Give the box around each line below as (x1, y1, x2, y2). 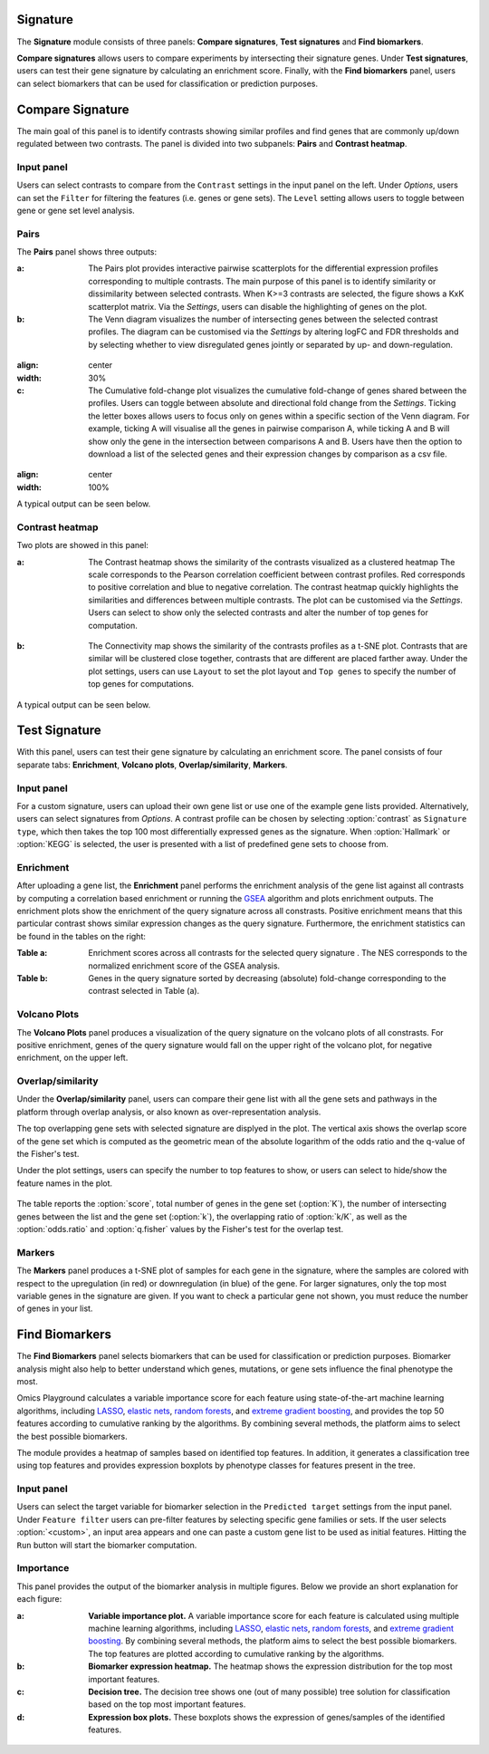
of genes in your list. (16, 1303, 93, 1314)
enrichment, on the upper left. (16, 1052, 129, 1064)
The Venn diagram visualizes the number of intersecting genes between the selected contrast (88, 313, 438, 324)
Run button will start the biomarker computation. (16, 1539, 197, 1550)
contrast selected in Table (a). (88, 986, 200, 997)
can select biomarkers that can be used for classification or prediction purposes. (16, 78, 319, 89)
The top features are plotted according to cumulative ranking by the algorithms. (88, 1648, 385, 1659)
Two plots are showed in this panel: (16, 540, 149, 551)
